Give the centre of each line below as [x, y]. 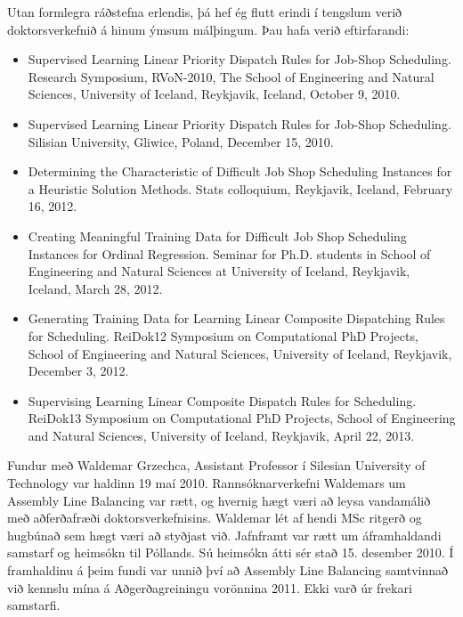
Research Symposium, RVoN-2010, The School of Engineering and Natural [231, 76]
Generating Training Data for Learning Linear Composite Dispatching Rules [236, 318]
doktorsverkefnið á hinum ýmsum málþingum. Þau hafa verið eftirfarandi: [208, 29]
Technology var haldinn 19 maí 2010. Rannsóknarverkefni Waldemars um [207, 483]
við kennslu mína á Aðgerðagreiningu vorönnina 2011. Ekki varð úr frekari [210, 587]
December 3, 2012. [78, 371]
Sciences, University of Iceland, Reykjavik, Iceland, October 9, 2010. [214, 94]
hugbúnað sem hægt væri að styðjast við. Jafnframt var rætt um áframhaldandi [224, 535]
